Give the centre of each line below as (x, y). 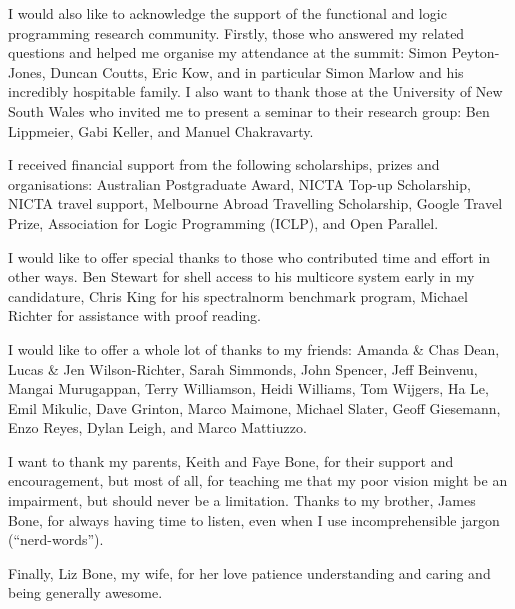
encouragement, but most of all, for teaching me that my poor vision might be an (258, 480)
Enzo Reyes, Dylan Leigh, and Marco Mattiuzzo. (157, 427)
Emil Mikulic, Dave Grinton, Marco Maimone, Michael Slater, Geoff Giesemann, (254, 407)
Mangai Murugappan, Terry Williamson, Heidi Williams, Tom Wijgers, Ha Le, (248, 388)
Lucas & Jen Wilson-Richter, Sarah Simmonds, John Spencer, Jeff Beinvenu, (243, 368)
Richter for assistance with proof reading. (134, 315)
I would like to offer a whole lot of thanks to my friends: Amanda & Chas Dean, (254, 348)
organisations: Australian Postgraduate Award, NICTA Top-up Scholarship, (239, 183)
